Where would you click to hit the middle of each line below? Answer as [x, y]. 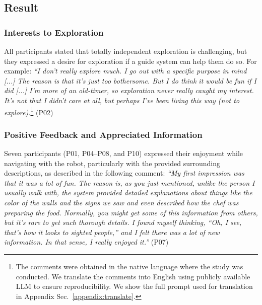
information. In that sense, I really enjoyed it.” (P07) [86, 242]
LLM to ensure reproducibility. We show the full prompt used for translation [134, 286]
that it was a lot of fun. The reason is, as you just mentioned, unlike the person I [129, 182]
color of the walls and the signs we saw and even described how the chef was [121, 202]
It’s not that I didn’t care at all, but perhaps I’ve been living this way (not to [122, 100]
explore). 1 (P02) [29, 111]
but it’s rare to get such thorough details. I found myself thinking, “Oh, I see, [123, 222]
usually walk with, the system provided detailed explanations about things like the [128, 193]
